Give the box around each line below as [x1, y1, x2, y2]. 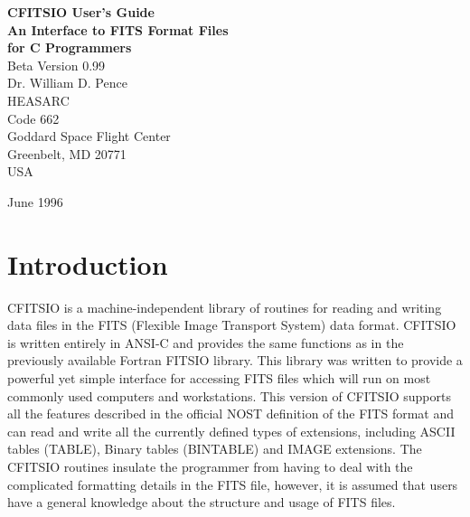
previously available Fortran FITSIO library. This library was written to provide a [7, 351, 463, 370]
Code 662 [7, 108, 60, 127]
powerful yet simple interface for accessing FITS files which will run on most [7, 369, 431, 388]
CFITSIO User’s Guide [7, 3, 155, 21]
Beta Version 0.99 [7, 55, 106, 74]
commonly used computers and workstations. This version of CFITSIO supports [7, 386, 451, 405]
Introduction [7, 245, 168, 282]
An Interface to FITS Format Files [7, 20, 229, 39]
